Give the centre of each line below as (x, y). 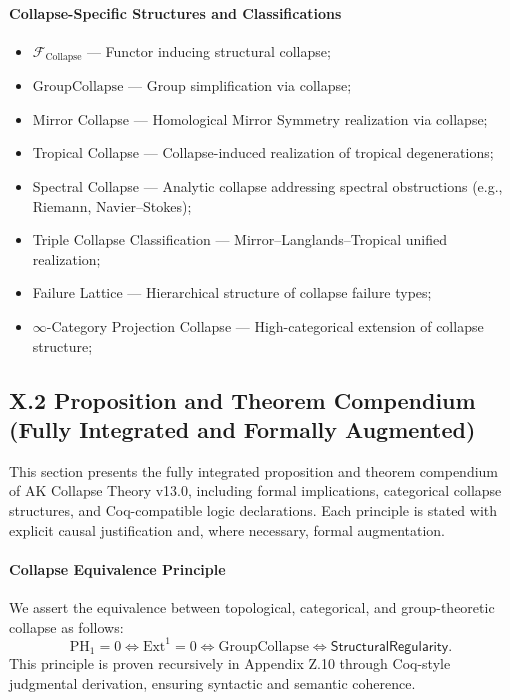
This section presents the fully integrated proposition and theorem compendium (254, 470)
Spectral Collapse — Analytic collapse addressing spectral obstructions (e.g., (267, 186)
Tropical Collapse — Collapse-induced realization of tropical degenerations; (263, 152)
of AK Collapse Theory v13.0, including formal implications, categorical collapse (255, 490)
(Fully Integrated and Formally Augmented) (242, 428)
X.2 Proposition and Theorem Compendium (242, 399)
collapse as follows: (66, 626)
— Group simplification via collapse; (240, 85)
